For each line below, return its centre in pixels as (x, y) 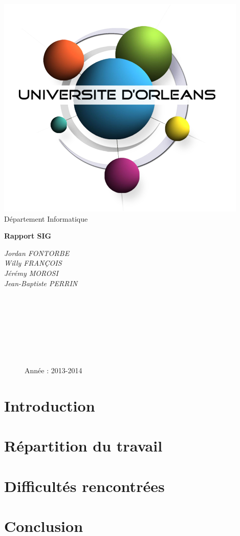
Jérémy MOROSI (31, 273)
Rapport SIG (28, 236)
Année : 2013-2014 (53, 370)
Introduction (50, 406)
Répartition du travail (83, 446)
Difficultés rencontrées (84, 486)
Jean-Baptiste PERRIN (41, 283)
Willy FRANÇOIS (33, 263)
